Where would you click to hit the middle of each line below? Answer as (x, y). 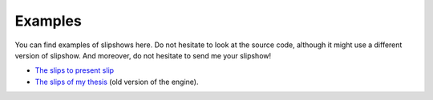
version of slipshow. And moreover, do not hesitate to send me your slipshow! (143, 55)
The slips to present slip (75, 70)
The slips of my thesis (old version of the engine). (117, 82)
